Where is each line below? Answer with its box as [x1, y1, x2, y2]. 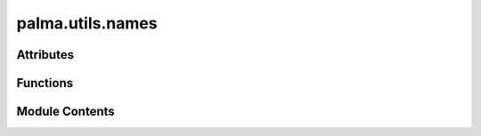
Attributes [16, 47, 75, 62]
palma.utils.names [16, 13, 158, 33]
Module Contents [16, 104, 115, 119]
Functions [16, 76, 74, 91]
